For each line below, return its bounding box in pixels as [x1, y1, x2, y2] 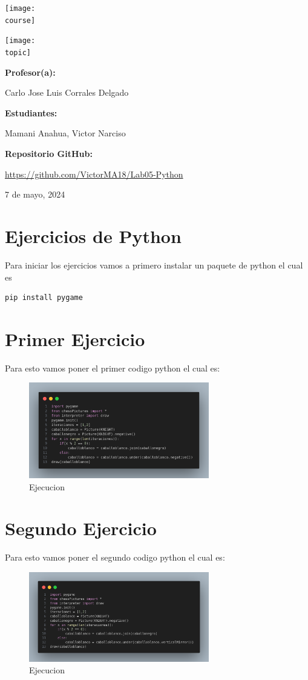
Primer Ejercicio [5, 326, 145, 351]
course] [5, 16, 36, 25]
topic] [5, 48, 31, 57]
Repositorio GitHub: [5, 147, 93, 159]
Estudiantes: [5, 106, 57, 119]
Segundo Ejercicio [5, 516, 157, 541]
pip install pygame [5, 293, 83, 302]
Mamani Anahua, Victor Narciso [5, 127, 126, 139]
